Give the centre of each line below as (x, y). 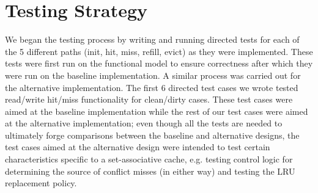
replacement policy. (41, 183)
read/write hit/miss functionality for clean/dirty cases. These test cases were (149, 99)
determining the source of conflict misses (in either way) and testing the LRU (150, 171)
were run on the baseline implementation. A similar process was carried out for (153, 75)
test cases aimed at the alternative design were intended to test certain (138, 147)
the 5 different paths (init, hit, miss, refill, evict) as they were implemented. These (159, 51)
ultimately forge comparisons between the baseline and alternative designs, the (152, 135)
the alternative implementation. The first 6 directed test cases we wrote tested (152, 87)
